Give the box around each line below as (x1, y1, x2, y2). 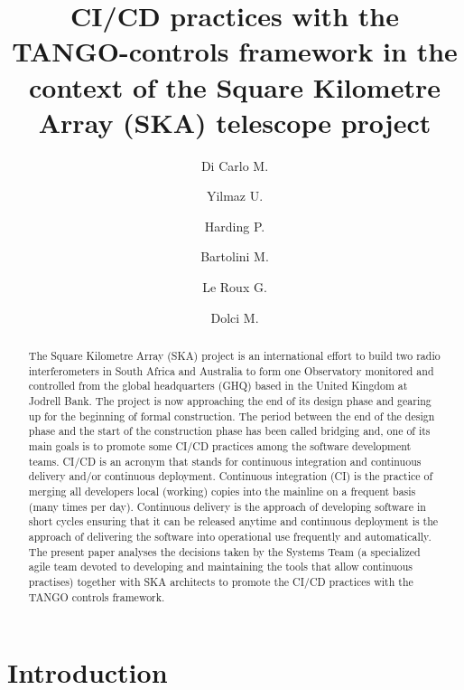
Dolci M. (210, 307, 259, 326)
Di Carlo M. (200, 156, 269, 175)
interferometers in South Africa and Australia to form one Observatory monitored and (28, 363, 434, 378)
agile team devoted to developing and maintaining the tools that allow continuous (28, 559, 413, 574)
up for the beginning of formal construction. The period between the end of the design (28, 408, 435, 423)
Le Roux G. (202, 278, 267, 297)
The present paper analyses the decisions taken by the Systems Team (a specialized (28, 543, 421, 559)
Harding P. (204, 216, 265, 235)
